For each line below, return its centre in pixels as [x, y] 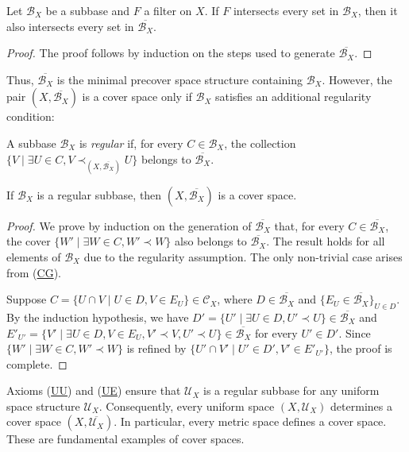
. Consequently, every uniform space [187, 406]
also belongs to [211, 241]
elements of [34, 256]
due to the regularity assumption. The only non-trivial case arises [243, 256]
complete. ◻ [37, 363]
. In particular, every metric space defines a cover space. [250, 421]
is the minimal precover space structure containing [179, 79]
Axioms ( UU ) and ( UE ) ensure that [94, 390]
